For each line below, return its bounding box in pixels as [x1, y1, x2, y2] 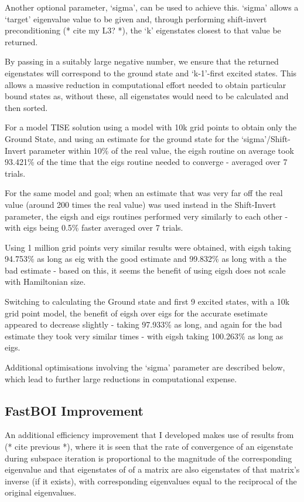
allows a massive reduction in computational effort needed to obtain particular [5, 78, 286, 90]
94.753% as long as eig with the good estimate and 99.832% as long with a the [5, 252, 286, 265]
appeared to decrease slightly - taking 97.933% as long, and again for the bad [5, 318, 282, 331]
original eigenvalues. [5, 486, 77, 498]
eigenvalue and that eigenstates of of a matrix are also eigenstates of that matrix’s [5, 463, 300, 476]
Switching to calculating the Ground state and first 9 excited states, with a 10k [5, 295, 290, 308]
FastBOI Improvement [5, 401, 144, 419]
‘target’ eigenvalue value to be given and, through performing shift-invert [5, 12, 267, 25]
